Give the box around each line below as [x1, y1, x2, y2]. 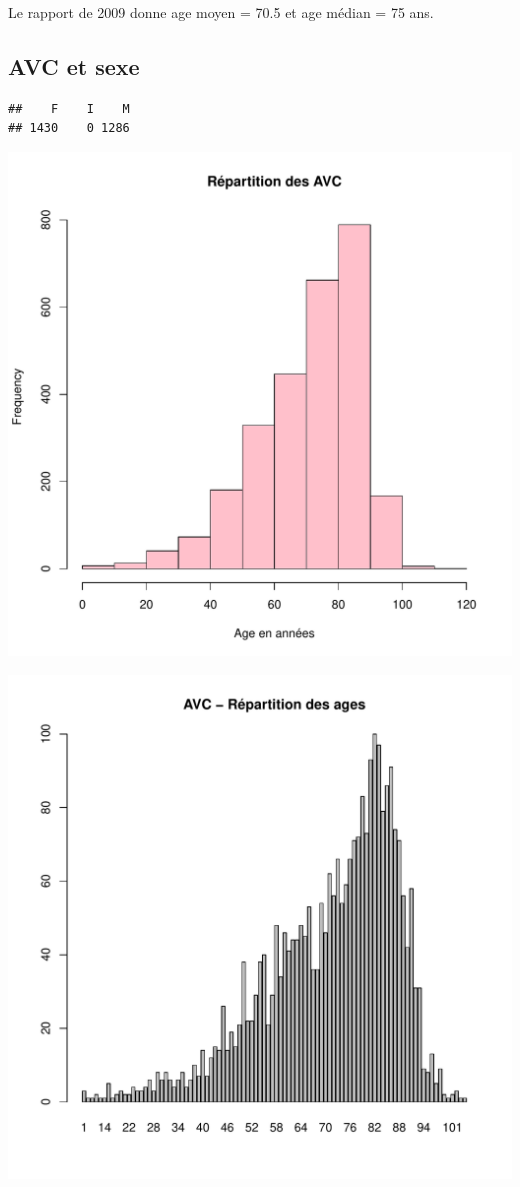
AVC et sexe [8, 50, 140, 81]
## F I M [8, 101, 130, 116]
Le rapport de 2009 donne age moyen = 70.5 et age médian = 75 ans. [8, 2, 434, 22]
